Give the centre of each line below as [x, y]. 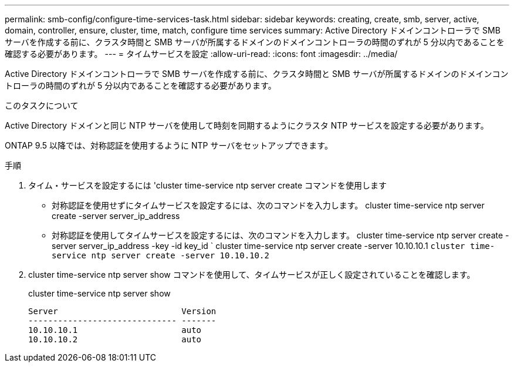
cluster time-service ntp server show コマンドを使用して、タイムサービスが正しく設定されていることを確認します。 [252, 275]
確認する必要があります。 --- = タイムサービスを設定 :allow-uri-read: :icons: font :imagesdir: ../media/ [201, 54]
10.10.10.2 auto [115, 339]
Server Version [122, 311]
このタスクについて [42, 105]
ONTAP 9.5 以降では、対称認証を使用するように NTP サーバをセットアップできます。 [169, 145]
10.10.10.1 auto [115, 330]
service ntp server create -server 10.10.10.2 [160, 255]
